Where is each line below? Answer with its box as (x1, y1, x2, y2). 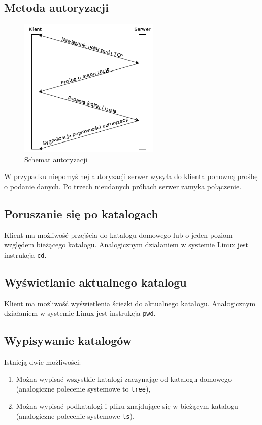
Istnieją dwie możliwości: (4, 357, 81, 367)
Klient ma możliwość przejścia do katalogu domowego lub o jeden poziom (4, 229, 233, 240)
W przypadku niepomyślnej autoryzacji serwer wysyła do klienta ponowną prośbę (4, 171, 258, 182)
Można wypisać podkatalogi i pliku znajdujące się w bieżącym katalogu (16, 401, 238, 411)
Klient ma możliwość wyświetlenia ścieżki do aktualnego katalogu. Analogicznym (4, 298, 256, 308)
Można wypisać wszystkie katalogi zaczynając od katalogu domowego (16, 373, 232, 384)
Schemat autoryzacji (24, 154, 88, 164)
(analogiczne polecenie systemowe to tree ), (16, 383, 151, 394)
